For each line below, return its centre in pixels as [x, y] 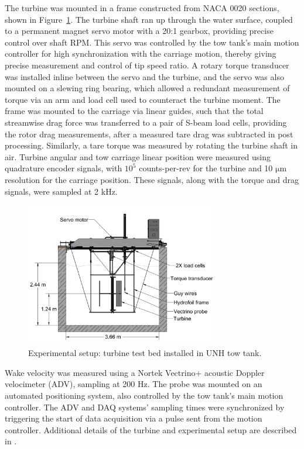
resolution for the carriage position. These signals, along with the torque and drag [152, 179]
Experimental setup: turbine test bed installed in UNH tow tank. [145, 353]
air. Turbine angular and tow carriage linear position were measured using [138, 156]
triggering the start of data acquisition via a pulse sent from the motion [134, 418]
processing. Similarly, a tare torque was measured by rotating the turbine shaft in [151, 145]
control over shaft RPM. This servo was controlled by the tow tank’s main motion [152, 42]
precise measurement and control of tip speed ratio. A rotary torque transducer [147, 65]
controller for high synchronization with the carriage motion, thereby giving [141, 53]
